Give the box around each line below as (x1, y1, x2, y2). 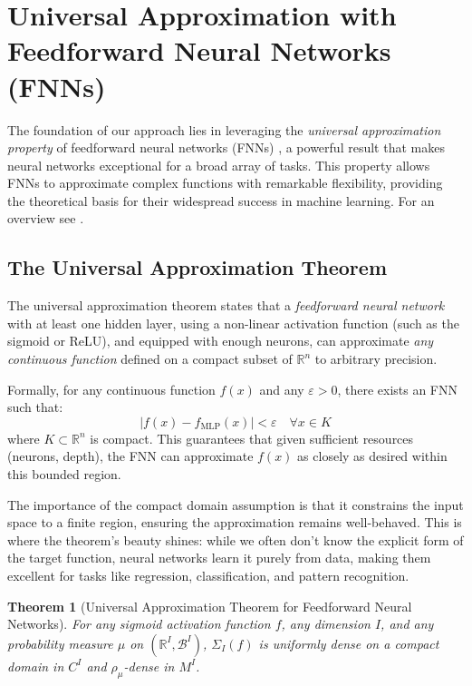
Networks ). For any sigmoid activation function (7, 614, 271, 633)
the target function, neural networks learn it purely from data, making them (7, 548, 431, 567)
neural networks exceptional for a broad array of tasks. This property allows (7, 155, 430, 174)
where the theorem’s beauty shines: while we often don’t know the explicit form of (7, 530, 464, 549)
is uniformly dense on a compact (258, 633, 439, 652)
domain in (7, 656, 64, 675)
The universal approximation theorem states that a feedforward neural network (7, 296, 445, 315)
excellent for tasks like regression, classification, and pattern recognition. (7, 565, 409, 584)
